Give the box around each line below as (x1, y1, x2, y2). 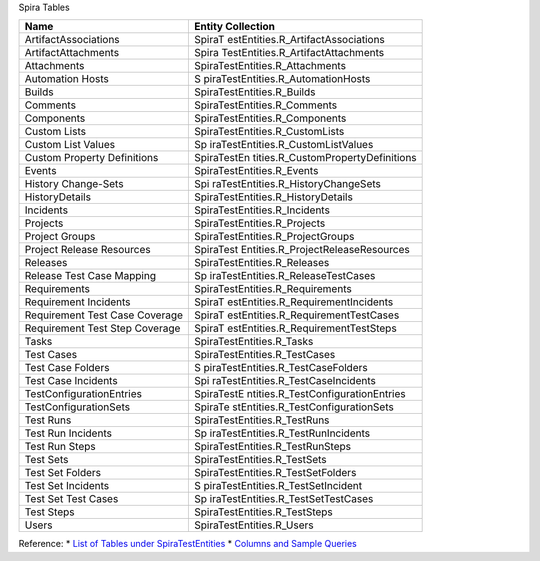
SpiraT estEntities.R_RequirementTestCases (194, 308, 400, 322)
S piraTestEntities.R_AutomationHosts (194, 72, 371, 86)
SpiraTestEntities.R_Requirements (194, 282, 352, 296)
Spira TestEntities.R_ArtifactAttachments (194, 46, 385, 60)
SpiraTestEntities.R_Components (194, 111, 347, 125)
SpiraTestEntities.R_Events (194, 164, 319, 178)
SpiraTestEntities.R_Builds (194, 85, 316, 99)
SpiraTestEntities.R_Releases (194, 256, 330, 270)
